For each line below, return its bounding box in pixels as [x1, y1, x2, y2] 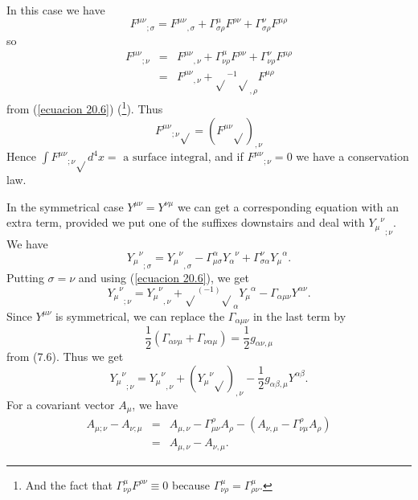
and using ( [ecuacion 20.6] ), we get [78, 268, 249, 285]
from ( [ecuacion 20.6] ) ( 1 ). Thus [6, 98, 163, 117]
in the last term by [252, 307, 346, 324]
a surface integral [123, 152, 208, 164]
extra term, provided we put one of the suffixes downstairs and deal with [6, 214, 365, 231]
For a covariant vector [6, 395, 115, 412]
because [171, 476, 211, 493]
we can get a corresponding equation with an [177, 198, 400, 215]
